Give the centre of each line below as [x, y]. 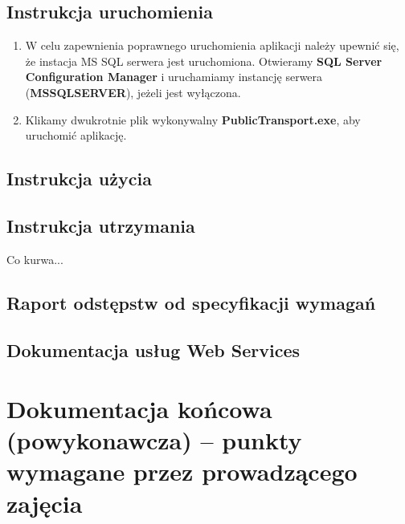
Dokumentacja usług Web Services [153, 349]
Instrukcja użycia [79, 179]
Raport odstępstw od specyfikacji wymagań [191, 302]
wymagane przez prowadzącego [182, 471]
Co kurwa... [35, 259]
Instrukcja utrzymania [101, 225]
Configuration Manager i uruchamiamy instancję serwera [174, 77]
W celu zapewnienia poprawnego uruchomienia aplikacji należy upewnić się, [212, 45]
